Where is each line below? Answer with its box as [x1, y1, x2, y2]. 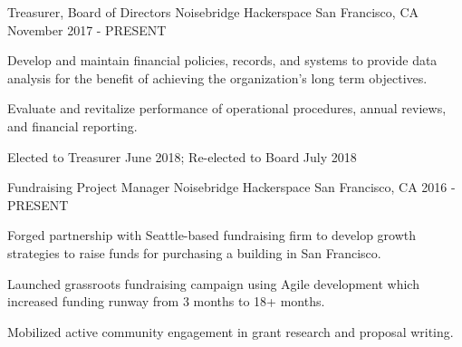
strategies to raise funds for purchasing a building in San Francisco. [7, 243, 381, 262]
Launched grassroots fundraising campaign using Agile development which [7, 274, 419, 293]
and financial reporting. [7, 116, 138, 135]
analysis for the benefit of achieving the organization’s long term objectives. [7, 68, 428, 87]
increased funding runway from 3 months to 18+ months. [7, 292, 325, 311]
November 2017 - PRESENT [7, 20, 167, 39]
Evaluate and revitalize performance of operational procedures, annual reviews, [7, 99, 447, 118]
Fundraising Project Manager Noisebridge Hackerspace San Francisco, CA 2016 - [7, 178, 456, 197]
